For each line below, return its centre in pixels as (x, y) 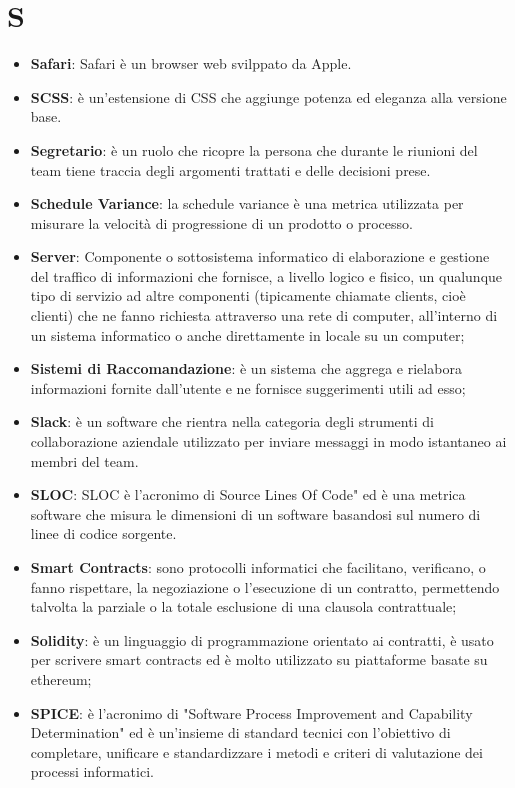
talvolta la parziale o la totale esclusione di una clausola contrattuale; (243, 606)
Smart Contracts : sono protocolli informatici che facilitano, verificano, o (258, 567)
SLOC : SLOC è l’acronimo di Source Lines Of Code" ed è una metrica (248, 494)
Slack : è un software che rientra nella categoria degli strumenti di (232, 421)
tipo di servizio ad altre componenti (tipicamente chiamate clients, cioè (248, 295)
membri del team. (84, 460)
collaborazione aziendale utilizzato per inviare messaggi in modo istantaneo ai (268, 441)
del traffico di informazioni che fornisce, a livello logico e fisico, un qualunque (266, 275)
